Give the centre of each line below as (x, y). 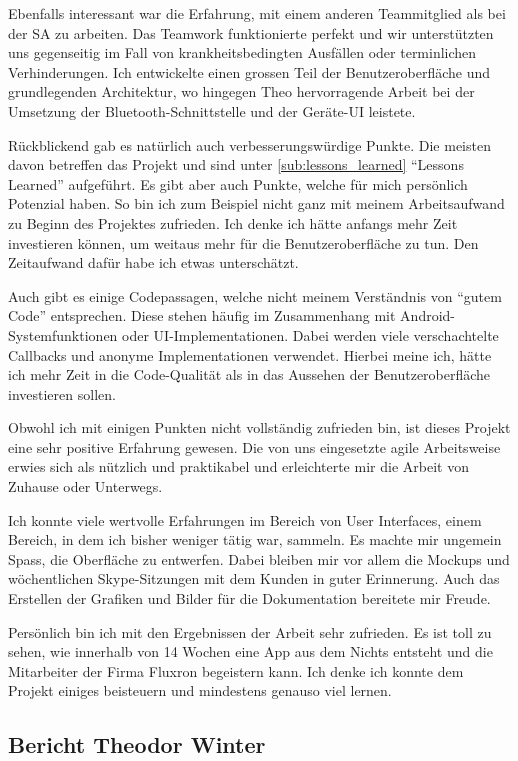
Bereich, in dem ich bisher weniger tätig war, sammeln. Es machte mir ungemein (255, 539)
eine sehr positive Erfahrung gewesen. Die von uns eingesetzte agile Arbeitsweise (254, 446)
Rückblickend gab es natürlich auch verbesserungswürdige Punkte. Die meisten (249, 144)
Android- (428, 315)
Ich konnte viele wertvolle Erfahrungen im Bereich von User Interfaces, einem (245, 519)
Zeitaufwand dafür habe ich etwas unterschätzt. (153, 262)
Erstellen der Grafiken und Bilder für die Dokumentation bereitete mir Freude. (249, 598)
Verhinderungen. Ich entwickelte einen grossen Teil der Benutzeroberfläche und (249, 71)
